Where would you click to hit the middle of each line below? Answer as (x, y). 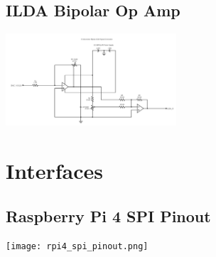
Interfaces (55, 171)
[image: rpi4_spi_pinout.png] (77, 247)
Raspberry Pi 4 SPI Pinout (108, 215)
